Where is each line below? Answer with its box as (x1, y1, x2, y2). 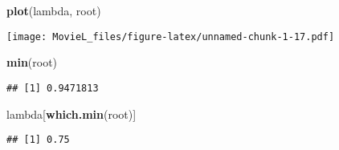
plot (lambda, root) (6, 2, 101, 18)
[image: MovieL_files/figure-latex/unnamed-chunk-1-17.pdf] (6, 30, 335, 43)
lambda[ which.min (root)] (6, 105, 137, 122)
